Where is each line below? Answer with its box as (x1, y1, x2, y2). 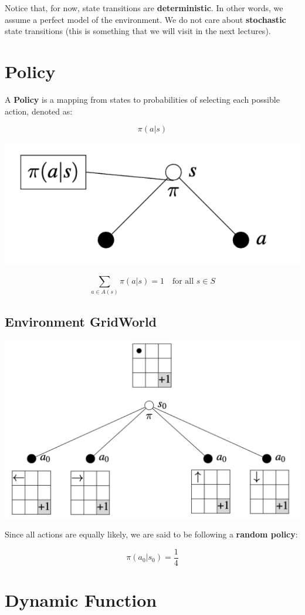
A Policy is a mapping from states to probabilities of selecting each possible (5, 93, 280, 105)
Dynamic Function (5, 588, 157, 612)
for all (172, 277, 194, 286)
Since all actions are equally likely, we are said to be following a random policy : (5, 528, 298, 540)
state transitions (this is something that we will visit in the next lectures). (5, 25, 271, 37)
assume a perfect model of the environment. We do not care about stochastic (5, 13, 286, 25)
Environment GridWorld (5, 312, 157, 330)
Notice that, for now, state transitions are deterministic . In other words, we (5, 2, 283, 14)
